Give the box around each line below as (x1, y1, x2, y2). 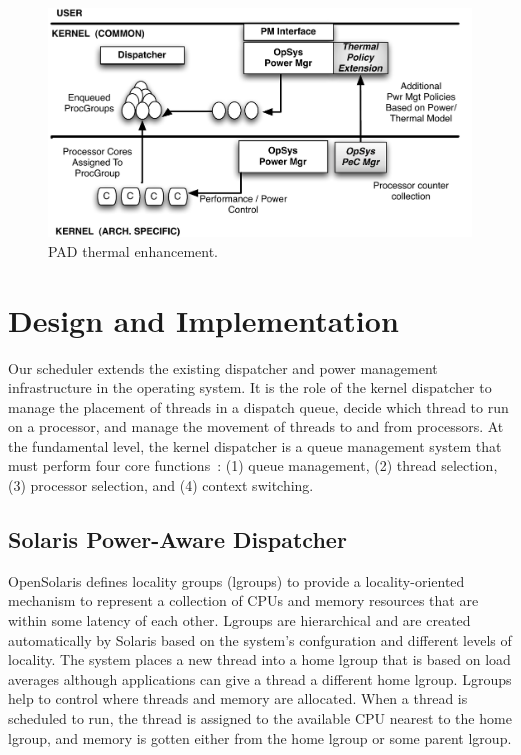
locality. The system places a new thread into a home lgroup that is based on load (8, 649, 511, 670)
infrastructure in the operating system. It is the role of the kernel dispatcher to (8, 377, 492, 398)
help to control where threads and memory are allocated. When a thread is (8, 688, 468, 709)
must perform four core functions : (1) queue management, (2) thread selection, (8, 455, 498, 476)
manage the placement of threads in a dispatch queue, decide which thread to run (8, 396, 509, 417)
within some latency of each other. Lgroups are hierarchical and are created (8, 610, 471, 631)
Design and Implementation (8, 299, 399, 340)
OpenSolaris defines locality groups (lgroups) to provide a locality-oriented (8, 570, 465, 591)
